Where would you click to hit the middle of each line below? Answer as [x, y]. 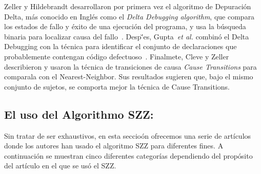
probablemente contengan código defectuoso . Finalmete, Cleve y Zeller [117, 56]
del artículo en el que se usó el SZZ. [60, 166]
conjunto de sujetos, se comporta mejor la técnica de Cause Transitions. [117, 86]
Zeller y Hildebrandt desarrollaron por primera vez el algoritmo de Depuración [128, 6]
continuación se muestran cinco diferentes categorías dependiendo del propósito [128, 155]
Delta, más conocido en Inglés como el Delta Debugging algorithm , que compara [129, 16]
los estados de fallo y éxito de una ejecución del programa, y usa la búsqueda [125, 26]
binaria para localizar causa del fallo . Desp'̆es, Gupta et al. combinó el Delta [127, 36]
